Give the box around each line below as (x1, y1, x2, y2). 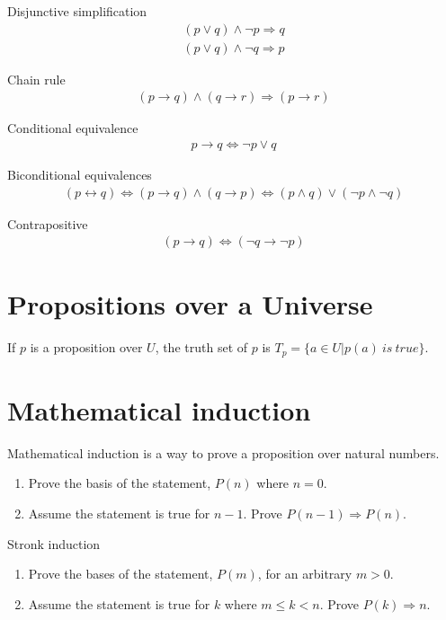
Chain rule (7, 69, 66, 88)
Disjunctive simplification (7, 2, 147, 20)
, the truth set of (155, 338, 248, 357)
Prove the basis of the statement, (28, 474, 211, 492)
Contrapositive (7, 214, 88, 233)
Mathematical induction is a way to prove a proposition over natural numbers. (7, 443, 440, 462)
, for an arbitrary (257, 564, 352, 583)
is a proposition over (30, 338, 143, 357)
